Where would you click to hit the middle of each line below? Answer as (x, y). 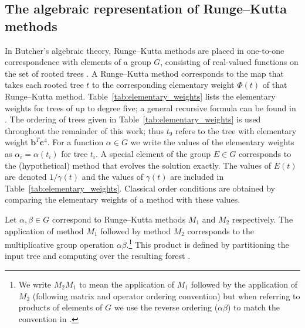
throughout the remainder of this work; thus (84, 130)
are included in (197, 177)
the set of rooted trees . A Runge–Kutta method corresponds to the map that (144, 73)
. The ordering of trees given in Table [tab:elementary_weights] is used (133, 119)
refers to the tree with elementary (236, 130)
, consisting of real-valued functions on (229, 62)
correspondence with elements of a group (78, 62)
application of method (44, 230)
